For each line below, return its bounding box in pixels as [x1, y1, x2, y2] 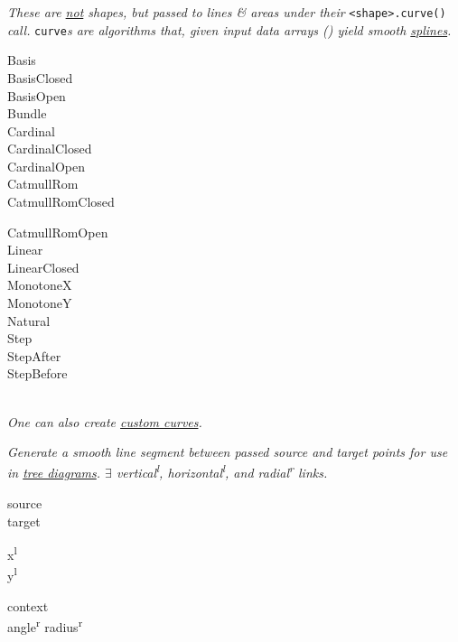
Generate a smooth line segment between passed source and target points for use [7, 442, 448, 461]
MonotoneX [7, 275, 72, 294]
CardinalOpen [7, 156, 86, 175]
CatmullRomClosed [7, 192, 115, 211]
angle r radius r [7, 615, 83, 636]
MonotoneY [7, 293, 72, 312]
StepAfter [7, 346, 61, 365]
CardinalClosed [7, 139, 92, 158]
